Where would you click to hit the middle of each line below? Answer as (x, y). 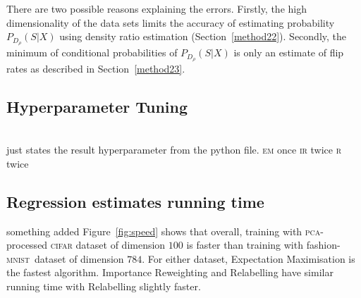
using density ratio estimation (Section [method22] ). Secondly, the (203, 36)
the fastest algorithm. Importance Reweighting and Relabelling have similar (170, 272)
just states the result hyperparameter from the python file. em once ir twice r (174, 150)
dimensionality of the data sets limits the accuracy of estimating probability (171, 22)
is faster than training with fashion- (263, 245)
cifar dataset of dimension (108, 245)
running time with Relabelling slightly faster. (104, 286)
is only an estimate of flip (289, 52)
